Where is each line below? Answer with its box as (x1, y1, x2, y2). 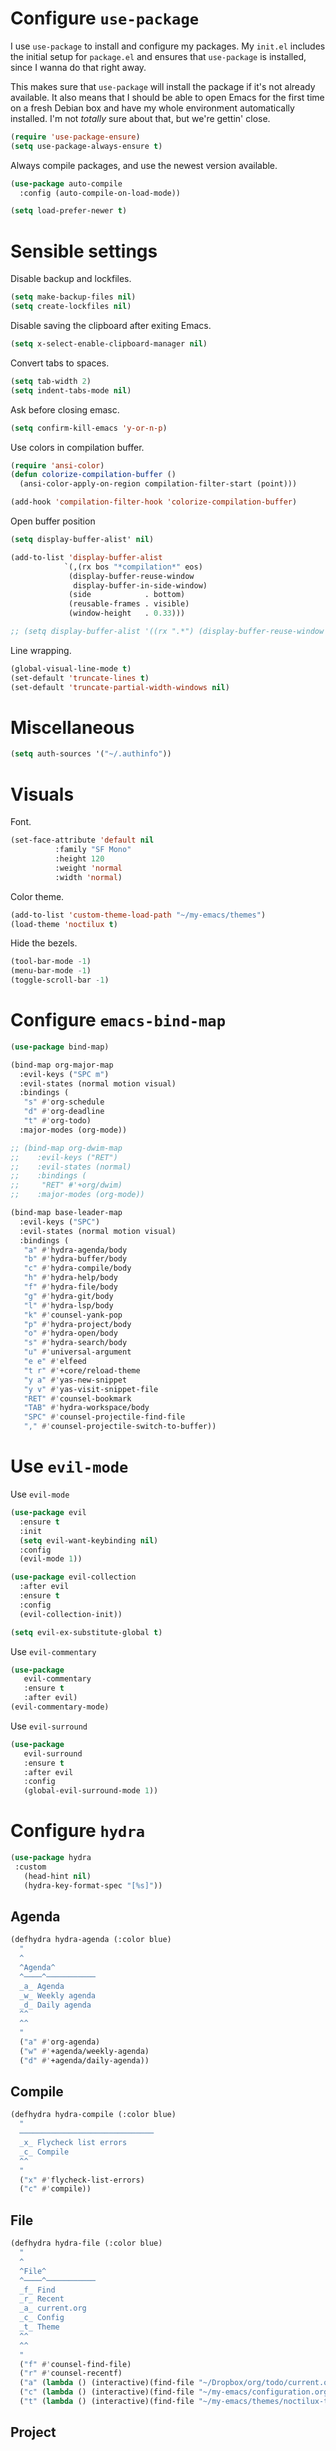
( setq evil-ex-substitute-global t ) (10, 1627, 163, 1637)
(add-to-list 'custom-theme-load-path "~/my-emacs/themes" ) (10, 910, 267, 920)
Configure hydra (10, 1820, 146, 1842)
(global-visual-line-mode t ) (10, 663, 132, 674)
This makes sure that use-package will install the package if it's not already (10, 80, 316, 92)
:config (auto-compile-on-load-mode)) (19, 188, 182, 198)
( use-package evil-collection (10, 1572, 137, 1582)
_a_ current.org (19, 2303, 87, 2314)
